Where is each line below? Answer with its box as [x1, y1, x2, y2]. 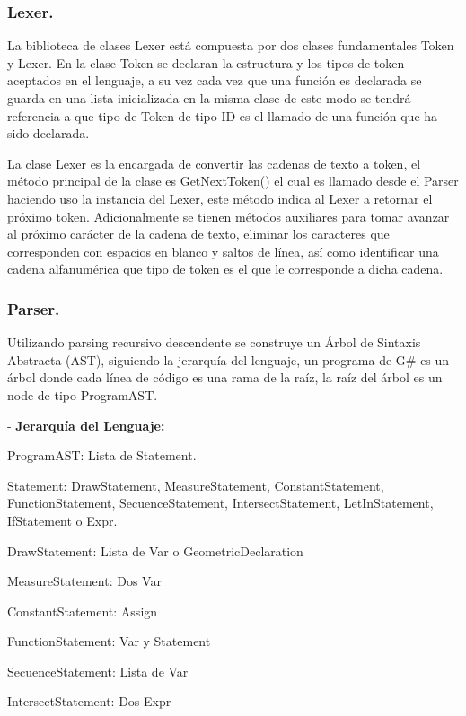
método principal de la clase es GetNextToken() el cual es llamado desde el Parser [7, 171, 459, 190]
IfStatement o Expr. [7, 511, 118, 529]
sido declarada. [7, 124, 90, 143]
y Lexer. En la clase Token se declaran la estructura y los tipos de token [7, 53, 405, 72]
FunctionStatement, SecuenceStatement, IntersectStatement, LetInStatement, [7, 493, 434, 512]
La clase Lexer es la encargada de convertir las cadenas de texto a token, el [7, 153, 421, 172]
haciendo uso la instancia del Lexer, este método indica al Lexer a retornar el [7, 188, 433, 207]
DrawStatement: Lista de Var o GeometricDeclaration [7, 541, 303, 560]
